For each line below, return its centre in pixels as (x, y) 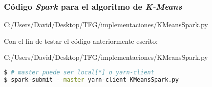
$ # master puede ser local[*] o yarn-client (79, 72)
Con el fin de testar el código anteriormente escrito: (81, 41)
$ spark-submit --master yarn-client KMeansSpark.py (91, 79)
